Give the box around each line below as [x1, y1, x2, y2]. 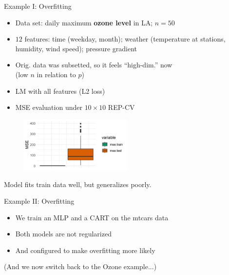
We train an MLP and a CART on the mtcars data [15, 212, 169, 222]
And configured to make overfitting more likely [15, 245, 155, 255]
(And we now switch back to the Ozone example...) [4, 261, 157, 272]
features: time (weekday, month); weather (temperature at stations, [24, 34, 226, 44]
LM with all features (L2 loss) [15, 85, 105, 96]
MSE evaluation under [15, 102, 82, 112]
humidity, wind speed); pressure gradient [15, 43, 137, 53]
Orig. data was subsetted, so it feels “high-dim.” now [15, 60, 172, 70]
